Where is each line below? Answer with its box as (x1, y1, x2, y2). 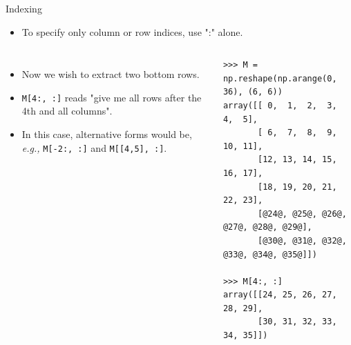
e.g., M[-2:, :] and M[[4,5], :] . (21, 140, 167, 155)
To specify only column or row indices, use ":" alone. (21, 24, 243, 39)
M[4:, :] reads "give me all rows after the (21, 90, 202, 104)
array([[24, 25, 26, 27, (222, 290, 337, 300)
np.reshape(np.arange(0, (222, 73, 337, 83)
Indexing (6, 1, 42, 15)
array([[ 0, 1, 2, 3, (222, 100, 337, 110)
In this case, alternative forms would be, (21, 127, 192, 141)
